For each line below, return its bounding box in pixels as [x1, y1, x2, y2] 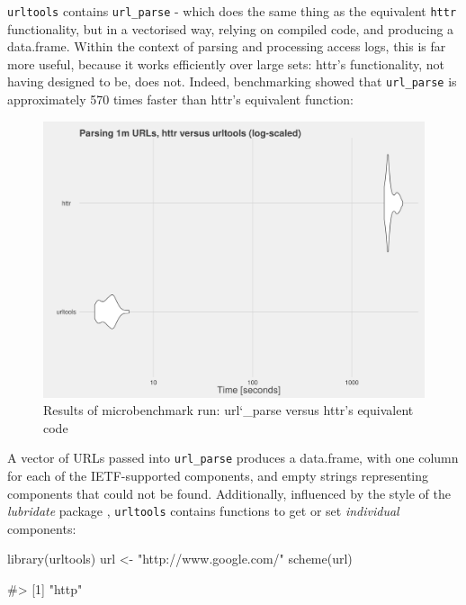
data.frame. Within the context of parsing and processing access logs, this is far [7, 37, 446, 56]
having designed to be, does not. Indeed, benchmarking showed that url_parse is [7, 72, 457, 91]
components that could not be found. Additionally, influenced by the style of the [7, 483, 451, 502]
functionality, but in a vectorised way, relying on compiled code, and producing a [7, 19, 454, 38]
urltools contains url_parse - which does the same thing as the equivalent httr [7, 2, 457, 20]
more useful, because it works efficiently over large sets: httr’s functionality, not [7, 54, 444, 73]
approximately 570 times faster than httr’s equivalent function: [7, 90, 354, 109]
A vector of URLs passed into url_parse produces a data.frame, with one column [7, 448, 459, 467]
